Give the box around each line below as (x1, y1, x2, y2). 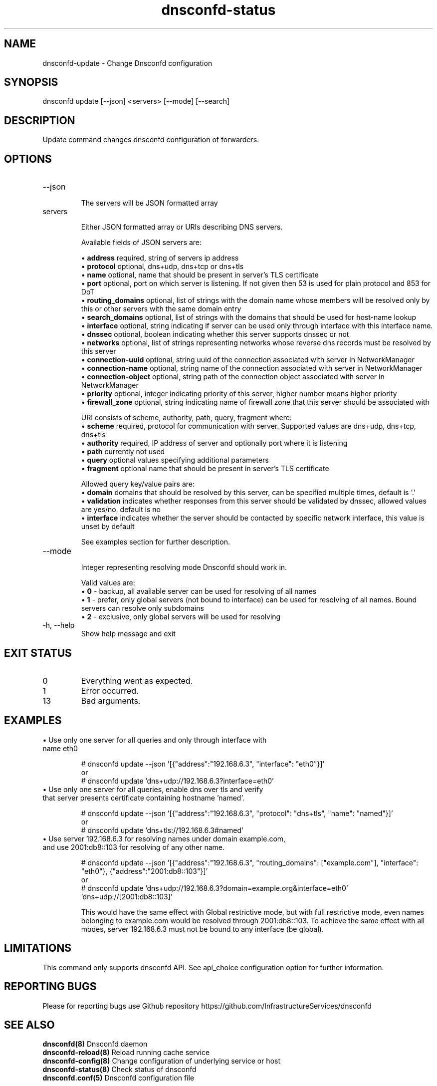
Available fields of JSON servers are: (81, 238, 202, 247)
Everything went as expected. (81, 675, 193, 686)
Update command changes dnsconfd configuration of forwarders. (42, 135, 259, 144)
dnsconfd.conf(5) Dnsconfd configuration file (42, 1074, 195, 1083)
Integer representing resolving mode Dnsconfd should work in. (81, 563, 287, 572)
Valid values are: (81, 578, 135, 587)
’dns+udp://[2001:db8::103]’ (81, 892, 173, 901)
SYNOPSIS (4, 76, 58, 89)
